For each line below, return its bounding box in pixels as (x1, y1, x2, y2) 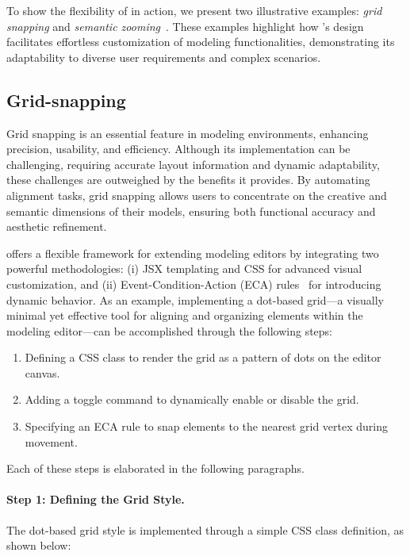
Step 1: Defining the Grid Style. (6, 491, 185, 508)
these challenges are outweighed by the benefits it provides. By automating (6, 171, 370, 188)
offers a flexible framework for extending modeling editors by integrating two (6, 244, 379, 261)
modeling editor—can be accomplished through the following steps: (6, 322, 332, 339)
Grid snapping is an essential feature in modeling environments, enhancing (6, 125, 369, 141)
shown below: (6, 537, 71, 554)
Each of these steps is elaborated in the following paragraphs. (6, 460, 305, 477)
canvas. (25, 364, 60, 381)
